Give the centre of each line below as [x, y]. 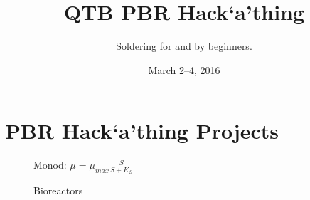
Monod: [50, 165]
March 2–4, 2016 [184, 69]
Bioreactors [58, 190]
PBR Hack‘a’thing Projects [142, 131]
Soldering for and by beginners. [184, 46]
